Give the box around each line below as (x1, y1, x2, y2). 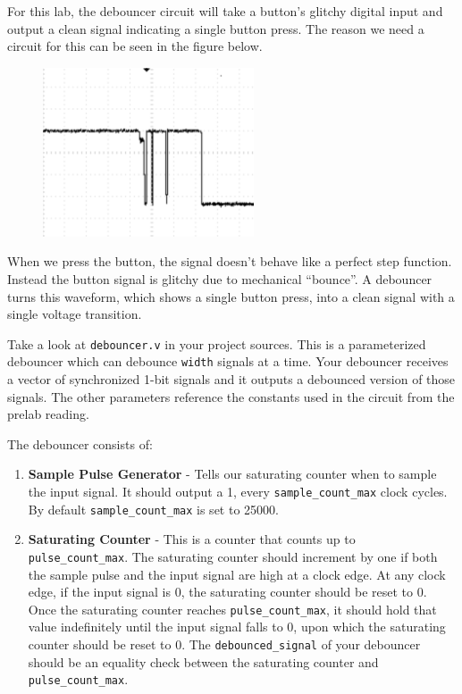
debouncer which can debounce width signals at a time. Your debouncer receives (7, 352, 449, 371)
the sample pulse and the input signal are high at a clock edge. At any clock (28, 564, 446, 583)
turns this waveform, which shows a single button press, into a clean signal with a (7, 287, 455, 305)
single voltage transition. (7, 305, 142, 323)
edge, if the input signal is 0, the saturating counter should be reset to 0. (28, 582, 427, 601)
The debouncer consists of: (7, 434, 153, 453)
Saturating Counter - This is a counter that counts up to (28, 530, 356, 548)
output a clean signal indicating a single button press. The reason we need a (7, 19, 424, 38)
